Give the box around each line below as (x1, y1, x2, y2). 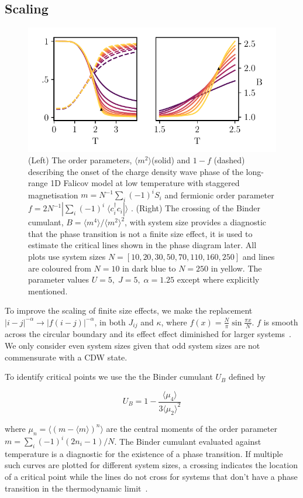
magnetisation (28, 188, 78, 201)
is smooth (263, 315, 298, 328)
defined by (228, 370, 266, 383)
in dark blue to (122, 262, 176, 274)
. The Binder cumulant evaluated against (114, 435, 261, 447)
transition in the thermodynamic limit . (5, 482, 148, 494)
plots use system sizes (28, 250, 106, 262)
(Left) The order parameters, (28, 154, 132, 166)
